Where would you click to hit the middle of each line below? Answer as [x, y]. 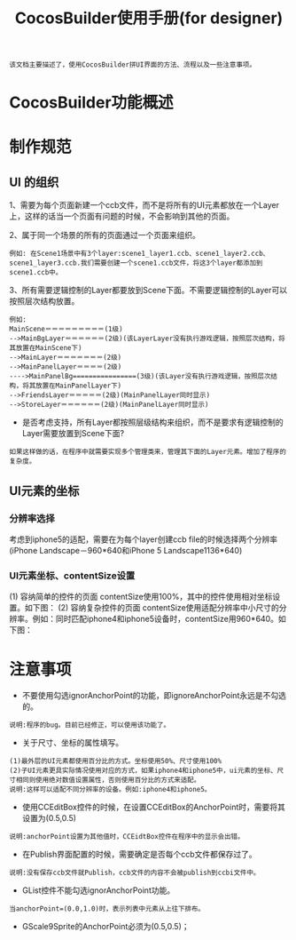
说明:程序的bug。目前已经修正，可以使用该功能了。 [90, 725]
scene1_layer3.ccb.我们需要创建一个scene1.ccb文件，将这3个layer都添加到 [136, 263]
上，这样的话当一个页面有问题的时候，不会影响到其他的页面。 [122, 216]
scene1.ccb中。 [36, 273]
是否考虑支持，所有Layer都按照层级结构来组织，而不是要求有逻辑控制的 [152, 422]
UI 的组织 [34, 182]
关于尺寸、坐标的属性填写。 [73, 743]
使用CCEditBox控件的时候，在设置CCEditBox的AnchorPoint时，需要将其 [153, 807]
